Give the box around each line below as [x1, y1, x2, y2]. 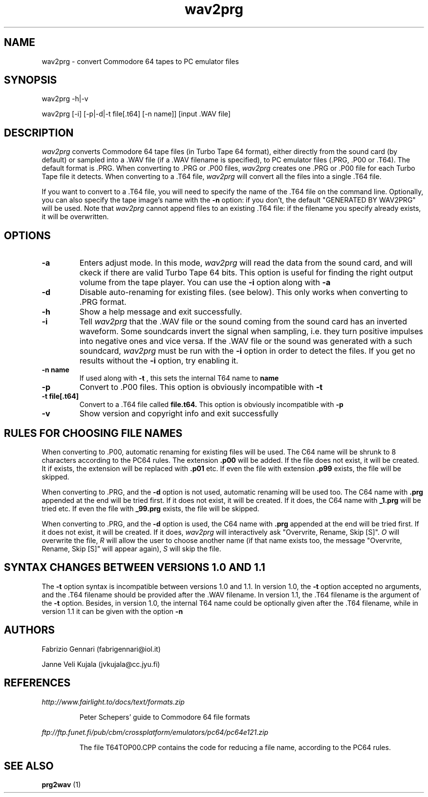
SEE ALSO [4, 759, 54, 772]
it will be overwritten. [42, 212, 109, 221]
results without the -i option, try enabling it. [79, 356, 238, 366]
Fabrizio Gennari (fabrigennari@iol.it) [42, 644, 161, 653]
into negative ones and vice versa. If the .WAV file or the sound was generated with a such [79, 336, 412, 346]
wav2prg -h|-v [42, 94, 88, 103]
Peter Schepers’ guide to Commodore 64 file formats [79, 712, 250, 721]
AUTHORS [4, 624, 55, 637]
